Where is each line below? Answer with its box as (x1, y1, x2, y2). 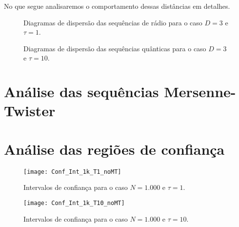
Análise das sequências (4, 82, 159, 102)
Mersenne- (164, 82, 236, 102)
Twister (4, 101, 56, 121)
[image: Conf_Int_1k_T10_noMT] (23, 199, 125, 206)
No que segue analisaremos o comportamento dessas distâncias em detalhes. (4, 1, 230, 11)
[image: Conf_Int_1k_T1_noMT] (23, 168, 121, 175)
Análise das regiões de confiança (4, 139, 225, 159)
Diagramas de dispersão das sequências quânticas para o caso (23, 43, 206, 53)
